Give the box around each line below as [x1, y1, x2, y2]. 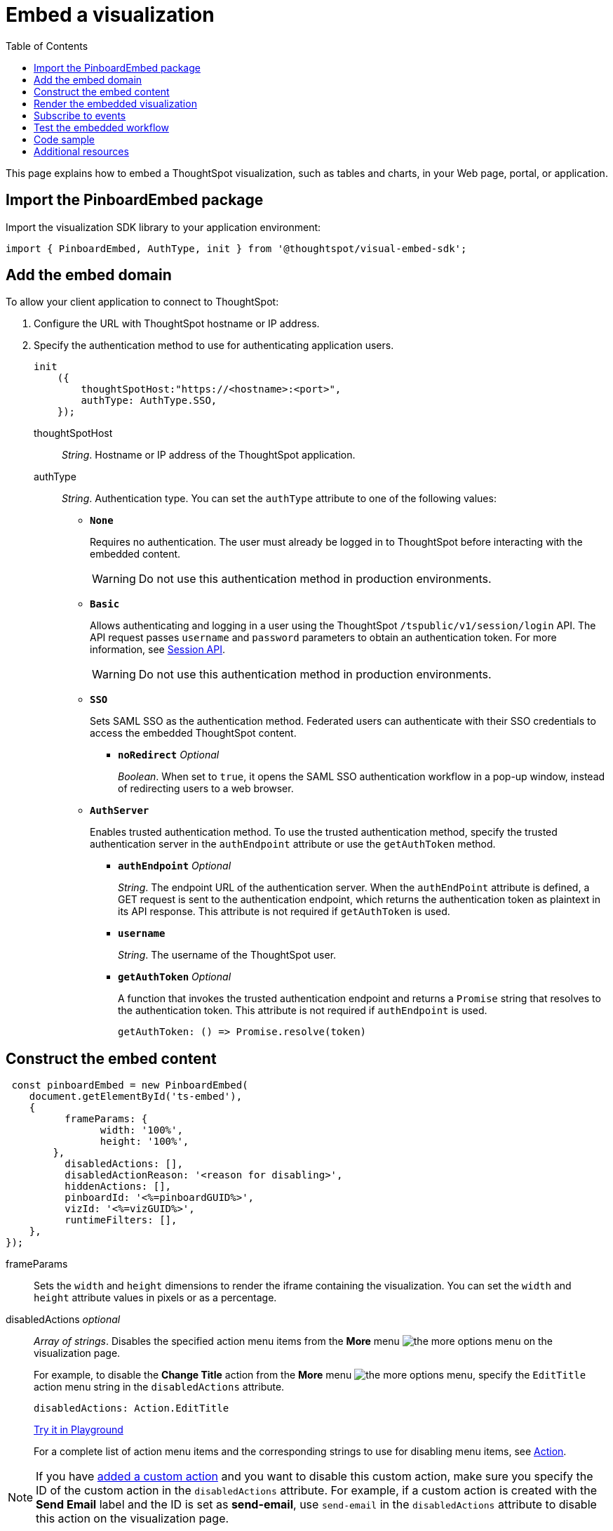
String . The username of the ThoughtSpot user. [118, 949, 337, 961]
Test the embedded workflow [34, 121, 169, 133]
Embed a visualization [6, 3, 215, 27]
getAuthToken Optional [118, 971, 231, 983]
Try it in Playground [34, 1424, 123, 1436]
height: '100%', [100, 1136, 189, 1148]
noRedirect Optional [118, 749, 220, 761]
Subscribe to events [34, 109, 126, 121]
